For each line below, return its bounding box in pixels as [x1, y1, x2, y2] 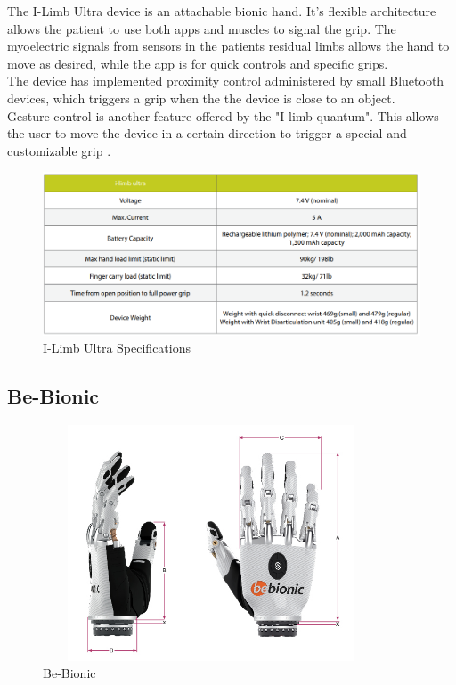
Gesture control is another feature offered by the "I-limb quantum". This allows [7, 106, 439, 125]
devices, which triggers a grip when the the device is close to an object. [7, 88, 395, 107]
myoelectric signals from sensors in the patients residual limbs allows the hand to [7, 37, 450, 55]
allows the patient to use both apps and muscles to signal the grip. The [7, 19, 396, 37]
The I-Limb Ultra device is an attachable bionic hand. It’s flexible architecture [7, 2, 436, 20]
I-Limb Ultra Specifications [43, 338, 191, 357]
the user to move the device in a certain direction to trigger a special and [7, 124, 407, 143]
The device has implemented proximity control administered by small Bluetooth [7, 71, 444, 90]
